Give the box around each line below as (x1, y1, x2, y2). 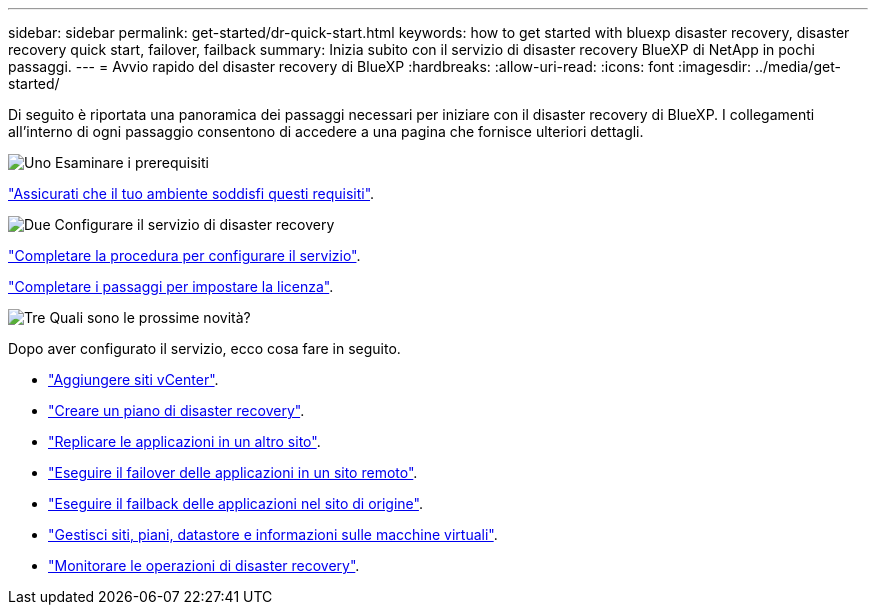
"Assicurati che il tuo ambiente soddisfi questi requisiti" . (8, 185, 375, 202)
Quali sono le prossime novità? (49, 309, 251, 326)
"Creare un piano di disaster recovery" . (48, 402, 305, 419)
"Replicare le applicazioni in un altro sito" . (48, 433, 321, 450)
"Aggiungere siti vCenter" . (48, 371, 219, 388)
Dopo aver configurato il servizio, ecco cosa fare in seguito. (8, 340, 401, 357)
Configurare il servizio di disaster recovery (54, 216, 335, 233)
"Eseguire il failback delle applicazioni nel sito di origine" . (48, 495, 423, 512)
